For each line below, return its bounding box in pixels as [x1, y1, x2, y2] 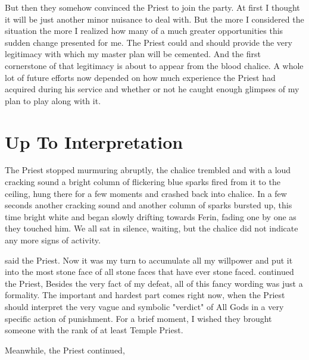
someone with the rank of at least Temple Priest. [5, 324, 183, 336]
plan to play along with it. [5, 94, 101, 107]
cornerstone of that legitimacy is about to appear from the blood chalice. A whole [5, 59, 304, 71]
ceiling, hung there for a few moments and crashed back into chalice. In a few [5, 187, 287, 199]
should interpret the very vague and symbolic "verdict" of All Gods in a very [5, 300, 284, 312]
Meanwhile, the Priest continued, [5, 343, 125, 356]
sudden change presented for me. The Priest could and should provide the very [5, 36, 292, 48]
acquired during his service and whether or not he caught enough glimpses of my [5, 83, 299, 95]
